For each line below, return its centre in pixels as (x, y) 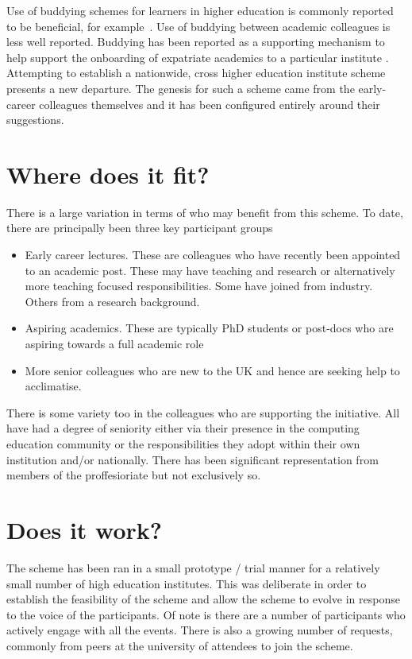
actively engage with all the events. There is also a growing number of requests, (200, 630)
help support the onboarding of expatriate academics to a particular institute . (198, 57)
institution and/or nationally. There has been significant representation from (193, 459)
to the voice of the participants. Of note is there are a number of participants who (206, 614)
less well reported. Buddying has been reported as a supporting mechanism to (196, 42)
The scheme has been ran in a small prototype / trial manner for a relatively (193, 567)
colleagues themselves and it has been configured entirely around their (210, 104)
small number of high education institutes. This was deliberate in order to (187, 583)
